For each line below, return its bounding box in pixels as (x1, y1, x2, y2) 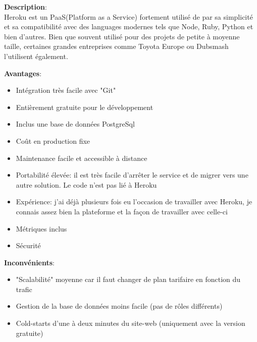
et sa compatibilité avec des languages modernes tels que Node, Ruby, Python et (4, 21, 253, 32)
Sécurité (16, 240, 41, 251)
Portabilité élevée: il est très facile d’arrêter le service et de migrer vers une (16, 169, 248, 180)
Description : (4, 2, 47, 12)
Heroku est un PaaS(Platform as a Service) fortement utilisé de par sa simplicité (4, 11, 253, 22)
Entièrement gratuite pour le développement (16, 101, 153, 112)
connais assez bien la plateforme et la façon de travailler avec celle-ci (16, 206, 228, 216)
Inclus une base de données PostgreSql (16, 119, 135, 129)
